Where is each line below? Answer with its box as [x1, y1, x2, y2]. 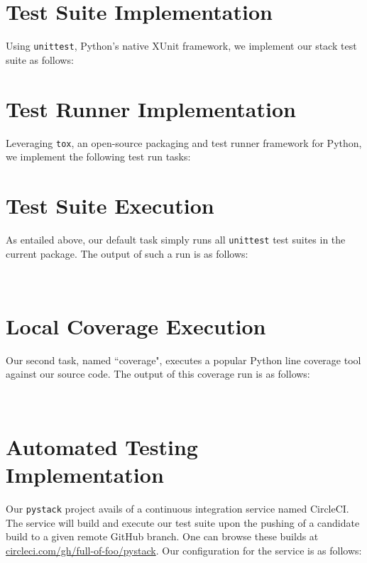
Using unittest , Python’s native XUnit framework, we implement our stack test [6, 38, 357, 53]
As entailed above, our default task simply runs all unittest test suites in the [6, 231, 346, 246]
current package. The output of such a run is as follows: [6, 246, 248, 261]
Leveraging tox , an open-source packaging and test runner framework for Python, [6, 135, 362, 150]
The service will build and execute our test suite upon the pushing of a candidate [6, 515, 360, 530]
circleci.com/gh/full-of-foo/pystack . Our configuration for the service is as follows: [6, 542, 362, 557]
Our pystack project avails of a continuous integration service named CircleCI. [6, 501, 349, 515]
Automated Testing [6, 432, 198, 461]
